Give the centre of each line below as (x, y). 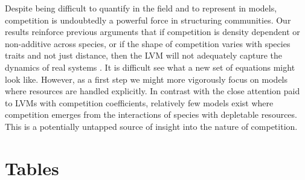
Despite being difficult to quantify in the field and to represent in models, (141, 8)
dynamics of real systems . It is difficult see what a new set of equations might (150, 67)
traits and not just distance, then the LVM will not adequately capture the (144, 55)
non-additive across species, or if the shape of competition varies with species (148, 43)
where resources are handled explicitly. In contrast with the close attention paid (152, 91)
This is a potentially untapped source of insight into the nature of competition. (151, 126)
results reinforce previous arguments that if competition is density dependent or (152, 32)
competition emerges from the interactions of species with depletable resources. (151, 114)
